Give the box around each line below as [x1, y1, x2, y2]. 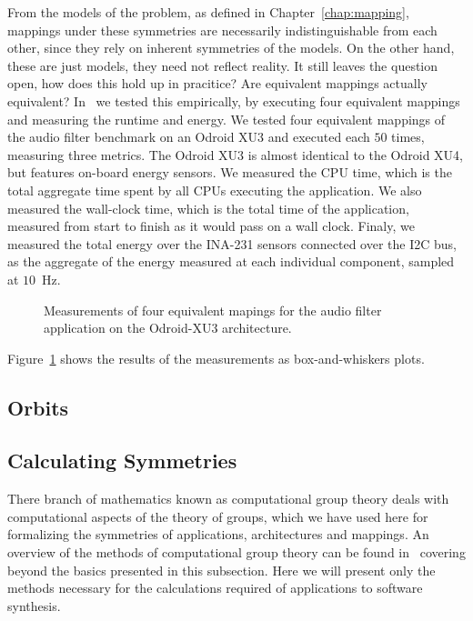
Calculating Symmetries [7, 446, 237, 475]
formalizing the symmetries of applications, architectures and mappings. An [7, 525, 429, 544]
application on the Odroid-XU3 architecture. [44, 318, 292, 337]
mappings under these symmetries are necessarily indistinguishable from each [7, 20, 438, 39]
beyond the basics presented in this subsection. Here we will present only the [7, 560, 436, 579]
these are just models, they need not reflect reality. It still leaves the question [7, 55, 438, 75]
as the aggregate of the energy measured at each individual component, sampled [7, 252, 455, 271]
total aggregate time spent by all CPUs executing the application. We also [7, 180, 422, 199]
